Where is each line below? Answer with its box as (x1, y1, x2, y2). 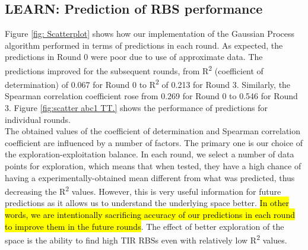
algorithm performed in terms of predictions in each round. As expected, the (5, 39, 283, 51)
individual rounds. (5, 113, 71, 125)
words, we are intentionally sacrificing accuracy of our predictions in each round (5, 208, 295, 221)
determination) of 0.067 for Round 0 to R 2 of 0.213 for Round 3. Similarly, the (5, 77, 291, 90)
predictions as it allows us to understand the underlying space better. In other (5, 197, 290, 209)
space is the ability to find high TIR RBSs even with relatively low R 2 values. (5, 232, 287, 246)
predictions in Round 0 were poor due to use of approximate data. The (5, 50, 263, 63)
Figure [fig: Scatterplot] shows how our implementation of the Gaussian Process (5, 27, 295, 40)
